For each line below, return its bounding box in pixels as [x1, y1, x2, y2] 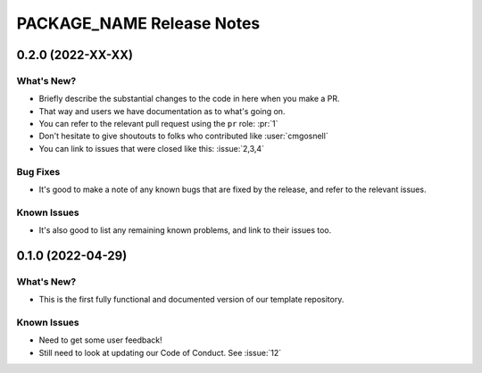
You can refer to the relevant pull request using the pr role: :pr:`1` [38, 119, 278, 129]
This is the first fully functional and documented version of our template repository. [38, 294, 345, 305]
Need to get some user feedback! [38, 335, 162, 345]
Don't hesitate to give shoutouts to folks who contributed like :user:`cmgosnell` [38, 130, 329, 142]
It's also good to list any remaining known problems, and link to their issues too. [38, 225, 332, 236]
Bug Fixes [16, 165, 61, 178]
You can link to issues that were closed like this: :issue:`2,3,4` [38, 143, 265, 153]
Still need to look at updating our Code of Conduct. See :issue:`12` [38, 347, 281, 358]
